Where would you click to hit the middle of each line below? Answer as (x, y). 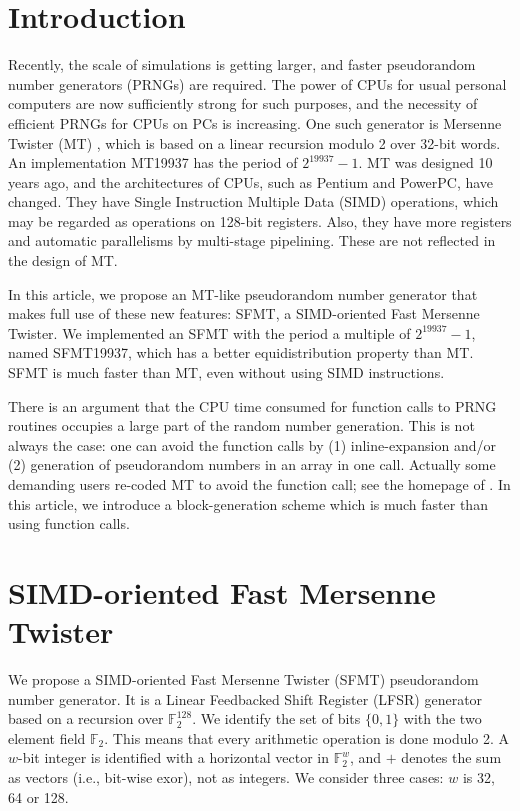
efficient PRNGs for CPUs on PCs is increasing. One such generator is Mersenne (255, 122)
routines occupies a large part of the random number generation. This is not (241, 425)
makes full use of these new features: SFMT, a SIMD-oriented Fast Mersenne (244, 313)
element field (47, 737)
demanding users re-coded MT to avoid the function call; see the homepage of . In (259, 484)
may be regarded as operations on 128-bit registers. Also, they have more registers (260, 220)
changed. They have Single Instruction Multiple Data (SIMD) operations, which (253, 201)
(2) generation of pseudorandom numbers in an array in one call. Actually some (252, 464)
